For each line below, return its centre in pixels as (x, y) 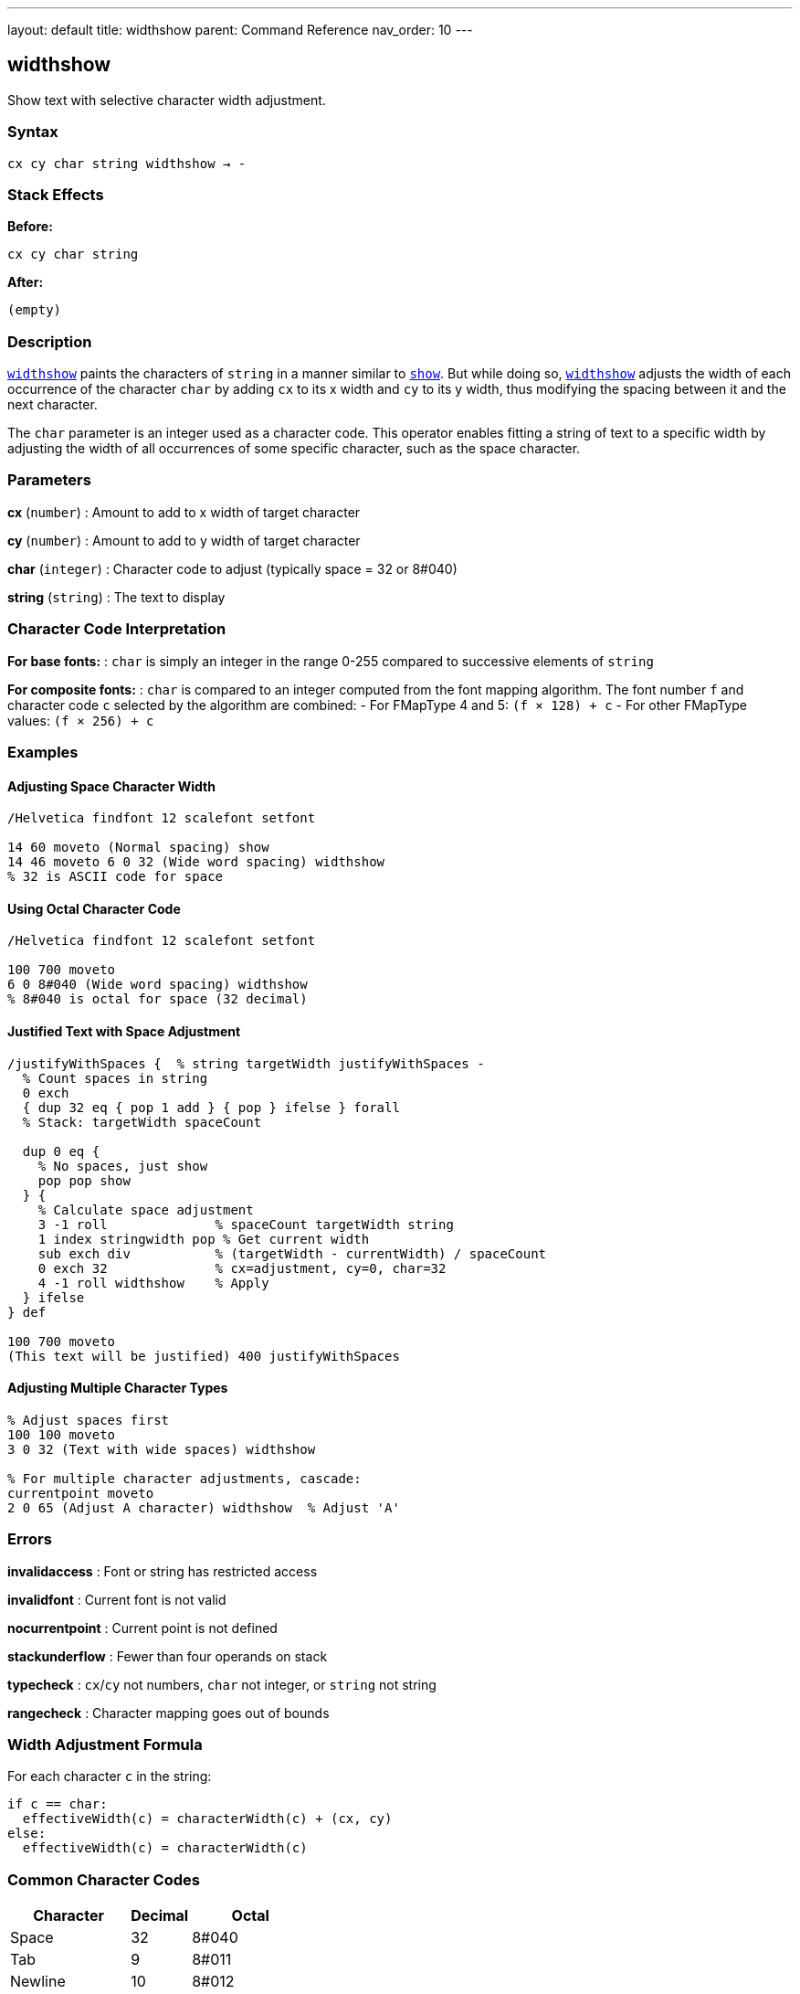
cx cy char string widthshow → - (127, 163)
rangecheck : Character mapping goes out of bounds (168, 1713)
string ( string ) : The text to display (116, 597)
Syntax (33, 132)
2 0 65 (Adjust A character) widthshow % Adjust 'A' (204, 1507)
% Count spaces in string (115, 1078)
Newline (38, 1982)
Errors (30, 1539)
